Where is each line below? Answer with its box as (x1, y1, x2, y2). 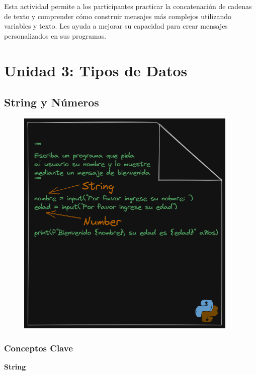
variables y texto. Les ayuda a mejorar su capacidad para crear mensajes (4, 21, 228, 31)
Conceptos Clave (4, 341, 73, 354)
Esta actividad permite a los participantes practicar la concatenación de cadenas (4, 1, 252, 11)
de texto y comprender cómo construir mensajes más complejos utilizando (4, 11, 232, 21)
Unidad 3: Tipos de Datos (4, 60, 188, 80)
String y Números (4, 94, 99, 110)
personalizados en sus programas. (4, 30, 107, 41)
